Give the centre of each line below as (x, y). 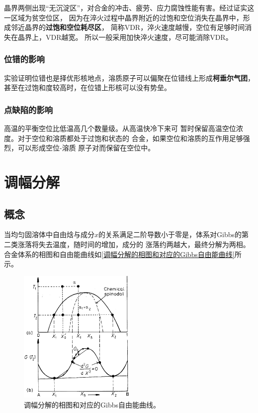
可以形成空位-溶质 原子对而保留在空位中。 (86, 148)
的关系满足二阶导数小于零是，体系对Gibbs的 (170, 234)
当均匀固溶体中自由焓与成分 (49, 234)
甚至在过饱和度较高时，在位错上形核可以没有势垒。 (87, 87)
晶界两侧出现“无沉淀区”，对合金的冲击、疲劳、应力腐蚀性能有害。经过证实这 (129, 7)
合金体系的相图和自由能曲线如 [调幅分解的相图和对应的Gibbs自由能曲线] (119, 254)
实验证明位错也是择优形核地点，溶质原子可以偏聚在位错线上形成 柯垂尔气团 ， (129, 77)
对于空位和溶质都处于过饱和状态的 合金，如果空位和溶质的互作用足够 (130, 138)
